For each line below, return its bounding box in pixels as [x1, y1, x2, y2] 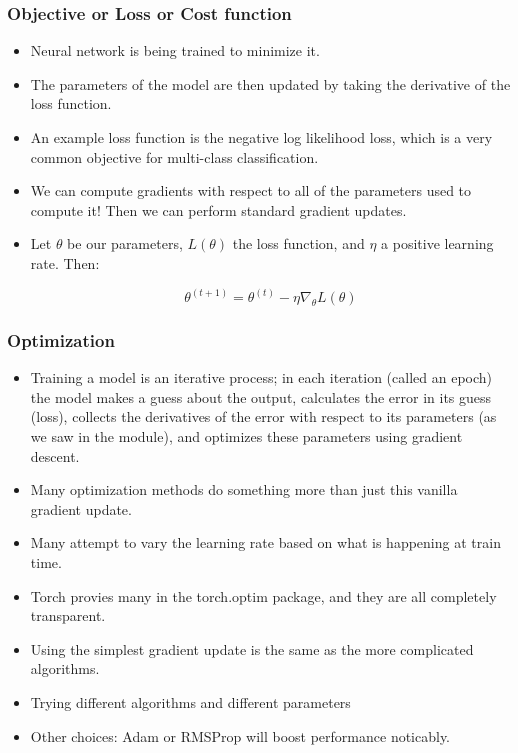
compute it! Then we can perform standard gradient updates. [30, 199, 407, 220]
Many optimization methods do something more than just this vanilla [30, 479, 458, 500]
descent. [30, 445, 80, 466]
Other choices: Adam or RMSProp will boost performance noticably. [30, 725, 451, 746]
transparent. [30, 605, 106, 626]
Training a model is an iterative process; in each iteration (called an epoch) [30, 367, 493, 388]
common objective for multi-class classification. [30, 146, 319, 167]
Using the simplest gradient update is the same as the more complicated [30, 638, 474, 659]
